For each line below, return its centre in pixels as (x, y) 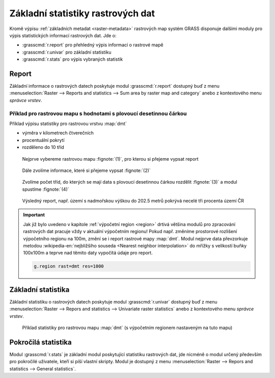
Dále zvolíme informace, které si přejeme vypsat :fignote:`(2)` (87, 170)
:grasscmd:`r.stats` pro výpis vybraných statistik (73, 59)
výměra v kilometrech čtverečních (58, 133)
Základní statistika (39, 289)
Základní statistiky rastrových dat (82, 13)
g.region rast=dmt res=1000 (69, 266)
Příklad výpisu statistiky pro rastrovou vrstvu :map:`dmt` (68, 123)
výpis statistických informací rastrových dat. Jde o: (63, 35)
